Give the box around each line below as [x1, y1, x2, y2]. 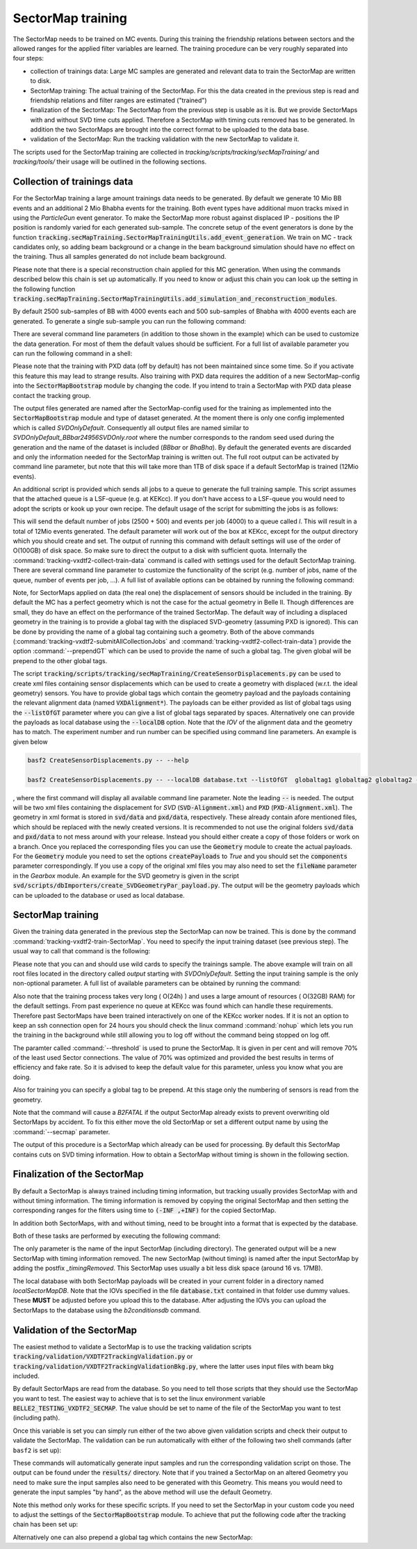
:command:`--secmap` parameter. [13, 1127, 111, 1136]
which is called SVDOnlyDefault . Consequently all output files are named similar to [13, 423, 250, 431]
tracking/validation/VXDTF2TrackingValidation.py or [13, 1352, 193, 1360]
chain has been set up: [13, 1520, 79, 1529]
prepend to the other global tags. [13, 656, 108, 665]
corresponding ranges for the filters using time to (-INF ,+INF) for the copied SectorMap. [13, 1206, 277, 1214]
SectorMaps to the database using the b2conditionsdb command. [13, 1305, 202, 1314]
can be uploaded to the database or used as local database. [13, 891, 185, 899]
